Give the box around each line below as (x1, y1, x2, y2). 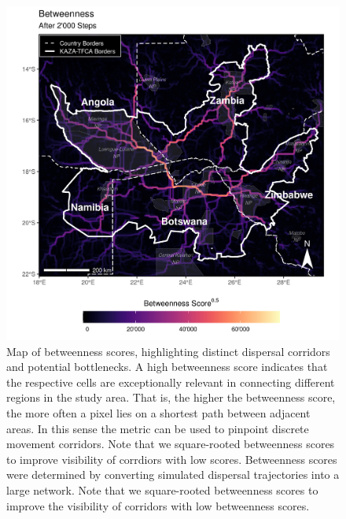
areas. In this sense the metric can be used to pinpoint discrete (6, 420, 309, 436)
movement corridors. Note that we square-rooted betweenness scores (6, 436, 335, 452)
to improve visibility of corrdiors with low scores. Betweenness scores (6, 450, 337, 467)
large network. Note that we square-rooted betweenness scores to (6, 481, 318, 498)
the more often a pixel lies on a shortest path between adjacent (6, 404, 311, 421)
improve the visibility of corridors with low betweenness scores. (6, 497, 310, 513)
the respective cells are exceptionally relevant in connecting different (6, 373, 335, 390)
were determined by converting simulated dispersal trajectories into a (6, 466, 340, 483)
